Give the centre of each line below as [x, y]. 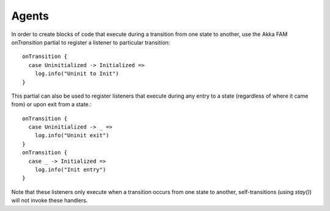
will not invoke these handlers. [50, 201]
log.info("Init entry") [70, 170]
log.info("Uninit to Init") [77, 74]
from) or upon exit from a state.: [51, 104]
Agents [30, 16]
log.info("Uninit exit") [72, 135]
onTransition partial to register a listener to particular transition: [91, 42]
